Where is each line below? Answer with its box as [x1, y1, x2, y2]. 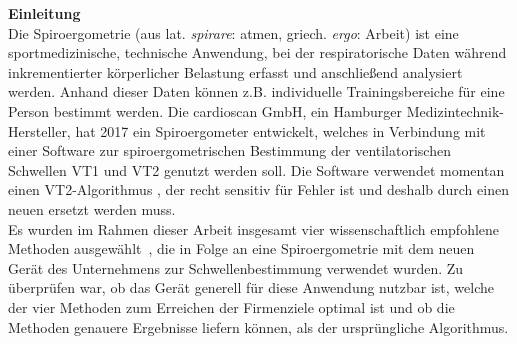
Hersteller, [8, 120, 71, 141]
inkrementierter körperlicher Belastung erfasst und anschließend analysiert [8, 61, 463, 82]
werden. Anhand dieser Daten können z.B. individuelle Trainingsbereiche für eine [8, 81, 505, 102]
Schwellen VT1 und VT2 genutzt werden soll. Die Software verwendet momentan [8, 159, 505, 180]
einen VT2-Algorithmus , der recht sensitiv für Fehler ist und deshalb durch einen [8, 179, 509, 200]
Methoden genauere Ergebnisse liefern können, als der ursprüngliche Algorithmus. [8, 316, 509, 337]
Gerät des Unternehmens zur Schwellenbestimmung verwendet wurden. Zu [8, 257, 464, 278]
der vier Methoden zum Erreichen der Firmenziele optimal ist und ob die [8, 296, 455, 317]
